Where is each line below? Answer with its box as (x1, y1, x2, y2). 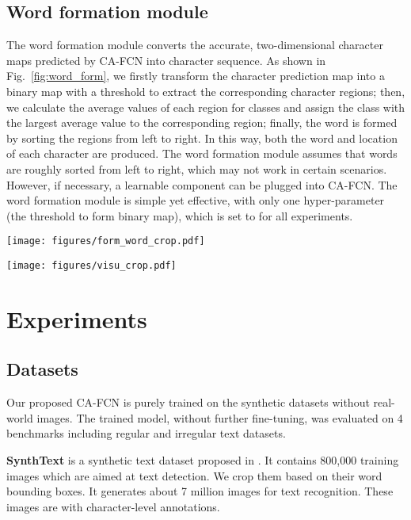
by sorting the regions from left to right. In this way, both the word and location (6, 129, 398, 146)
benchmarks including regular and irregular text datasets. (6, 425, 286, 442)
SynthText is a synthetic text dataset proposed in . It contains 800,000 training (6, 452, 399, 468)
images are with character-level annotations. (6, 498, 220, 514)
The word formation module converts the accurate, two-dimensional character (6, 36, 383, 53)
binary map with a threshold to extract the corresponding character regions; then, (6, 82, 405, 99)
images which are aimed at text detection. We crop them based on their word (6, 467, 382, 484)
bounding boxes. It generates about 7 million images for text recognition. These (6, 483, 394, 499)
